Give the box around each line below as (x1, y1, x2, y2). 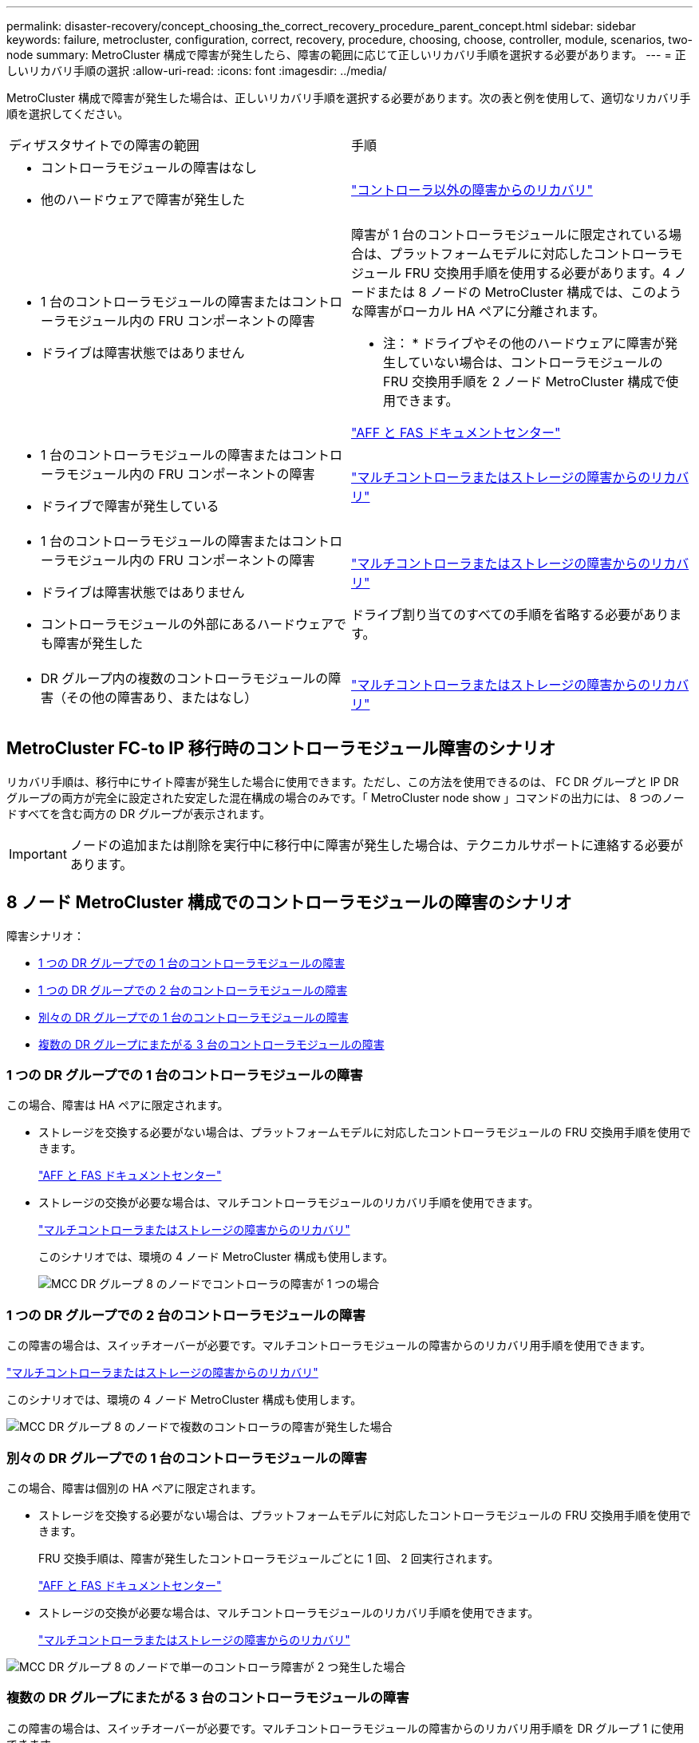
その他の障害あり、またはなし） (66, 690, 258, 705)
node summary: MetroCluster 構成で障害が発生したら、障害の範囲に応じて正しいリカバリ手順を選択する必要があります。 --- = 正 (6, 48, 686, 61)
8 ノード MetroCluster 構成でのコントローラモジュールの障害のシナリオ (6, 892, 572, 913)
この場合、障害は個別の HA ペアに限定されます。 (6, 1480, 263, 1495)
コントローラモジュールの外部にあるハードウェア (41, 616, 334, 632)
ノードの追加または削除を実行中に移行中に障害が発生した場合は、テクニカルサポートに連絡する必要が (69, 836, 683, 853)
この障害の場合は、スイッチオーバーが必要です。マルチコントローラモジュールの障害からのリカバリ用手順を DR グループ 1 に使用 (6, 1721, 685, 1735)
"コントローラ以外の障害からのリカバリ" (351, 182, 593, 198)
